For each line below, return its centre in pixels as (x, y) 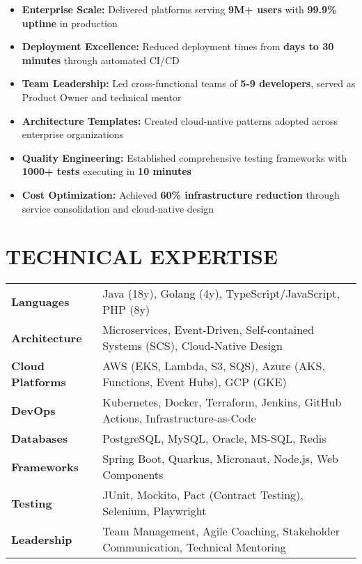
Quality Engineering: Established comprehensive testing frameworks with (184, 157)
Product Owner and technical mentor (102, 97)
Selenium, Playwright (155, 511)
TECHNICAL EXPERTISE (142, 256)
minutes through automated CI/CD (101, 60)
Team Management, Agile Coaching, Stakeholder (221, 531)
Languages (40, 301)
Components (133, 475)
